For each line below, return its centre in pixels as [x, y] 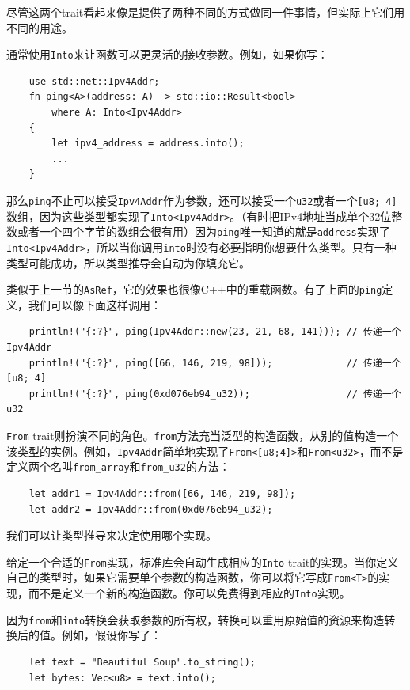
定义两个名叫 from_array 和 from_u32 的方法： [118, 466]
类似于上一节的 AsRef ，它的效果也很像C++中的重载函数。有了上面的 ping [194, 289]
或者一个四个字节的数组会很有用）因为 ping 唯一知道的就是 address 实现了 [203, 231]
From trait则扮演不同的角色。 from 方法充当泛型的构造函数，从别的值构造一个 [203, 436]
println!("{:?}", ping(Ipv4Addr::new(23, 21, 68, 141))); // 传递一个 [215, 332]
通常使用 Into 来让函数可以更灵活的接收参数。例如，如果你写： [167, 54]
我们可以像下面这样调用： [95, 304]
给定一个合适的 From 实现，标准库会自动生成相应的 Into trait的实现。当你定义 [203, 561]
